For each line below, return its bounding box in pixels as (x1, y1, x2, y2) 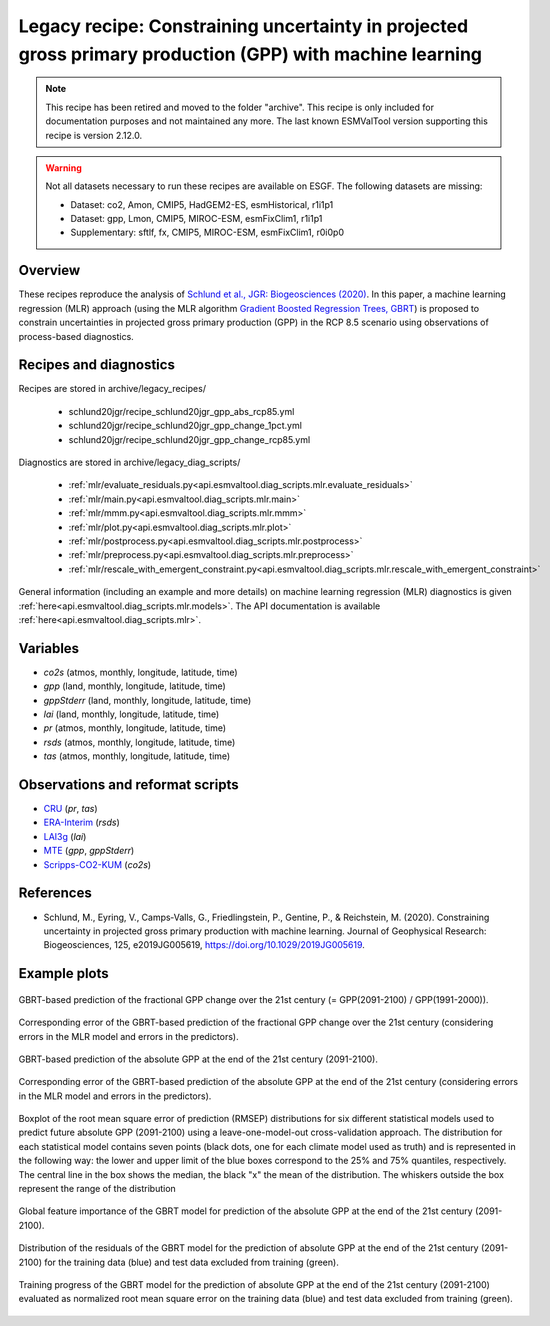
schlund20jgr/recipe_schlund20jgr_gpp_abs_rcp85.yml (68, 405, 295, 417)
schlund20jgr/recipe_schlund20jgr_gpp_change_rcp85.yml (68, 433, 311, 445)
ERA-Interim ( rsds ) (43, 816, 120, 829)
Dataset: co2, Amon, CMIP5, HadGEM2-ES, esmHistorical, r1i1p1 (70, 198, 334, 210)
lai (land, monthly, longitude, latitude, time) (43, 708, 220, 720)
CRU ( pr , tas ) (43, 803, 99, 815)
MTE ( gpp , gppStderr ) (43, 845, 135, 857)
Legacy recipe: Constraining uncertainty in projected (18, 15, 469, 37)
